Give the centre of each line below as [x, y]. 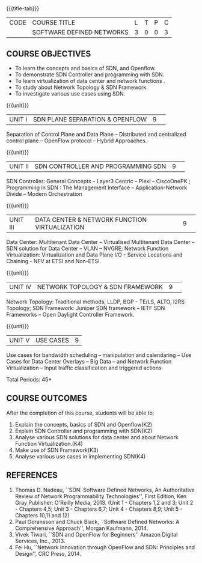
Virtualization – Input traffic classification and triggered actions [84, 368]
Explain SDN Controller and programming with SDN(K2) [84, 431]
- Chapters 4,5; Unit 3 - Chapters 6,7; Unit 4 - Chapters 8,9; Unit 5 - [99, 509]
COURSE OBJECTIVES [49, 54]
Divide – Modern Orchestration [44, 194]
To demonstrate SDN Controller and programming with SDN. [90, 75]
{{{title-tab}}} [23, 8]
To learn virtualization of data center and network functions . [90, 81]
